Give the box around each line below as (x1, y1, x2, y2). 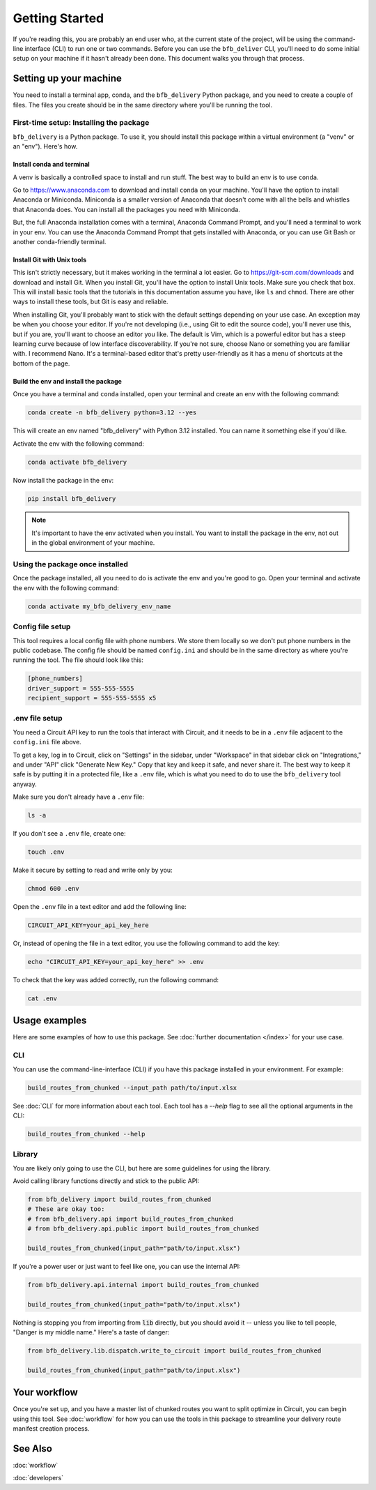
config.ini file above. (13, 738, 81, 746)
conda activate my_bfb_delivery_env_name (27, 602, 171, 610)
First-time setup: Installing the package (13, 118, 150, 128)
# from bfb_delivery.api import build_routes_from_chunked (27, 1214, 233, 1223)
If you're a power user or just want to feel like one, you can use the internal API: (13, 1263, 241, 1270)
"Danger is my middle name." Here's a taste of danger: (13, 1328, 170, 1337)
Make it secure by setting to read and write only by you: (13, 866, 173, 875)
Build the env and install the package (13, 377, 122, 385)
